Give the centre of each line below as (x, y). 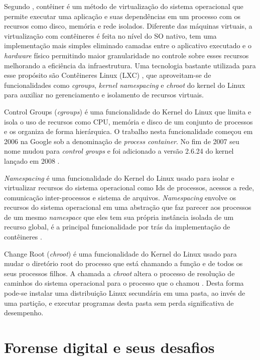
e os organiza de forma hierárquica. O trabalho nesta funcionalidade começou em (128, 131)
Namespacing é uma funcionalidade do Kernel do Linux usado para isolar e (119, 177)
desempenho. (24, 313)
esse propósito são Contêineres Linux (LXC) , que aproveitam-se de (108, 75)
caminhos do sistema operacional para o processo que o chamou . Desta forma (124, 283)
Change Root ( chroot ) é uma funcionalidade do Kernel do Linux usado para (120, 253)
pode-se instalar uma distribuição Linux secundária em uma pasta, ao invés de (125, 293)
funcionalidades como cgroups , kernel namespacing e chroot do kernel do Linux (125, 85)
